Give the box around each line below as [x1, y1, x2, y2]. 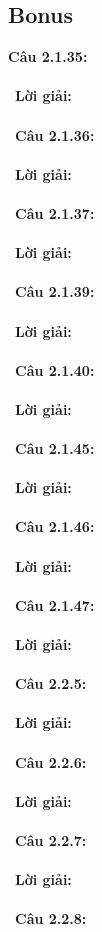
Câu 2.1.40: [15, 359, 95, 380]
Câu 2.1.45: [15, 438, 95, 459]
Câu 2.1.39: [15, 281, 95, 302]
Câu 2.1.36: [15, 124, 95, 145]
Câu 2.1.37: [15, 202, 95, 223]
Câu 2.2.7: [15, 829, 87, 850]
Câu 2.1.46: [15, 516, 95, 537]
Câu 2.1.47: [15, 594, 95, 615]
